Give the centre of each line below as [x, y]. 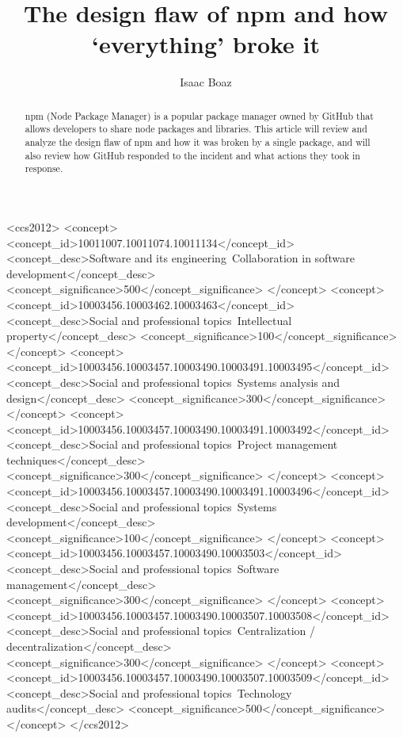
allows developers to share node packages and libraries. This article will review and [196, 129]
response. [44, 168]
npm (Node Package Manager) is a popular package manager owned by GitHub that [199, 115]
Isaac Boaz [206, 82]
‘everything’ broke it [206, 44]
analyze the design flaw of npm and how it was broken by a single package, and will [198, 142]
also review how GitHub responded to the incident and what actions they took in [192, 155]
